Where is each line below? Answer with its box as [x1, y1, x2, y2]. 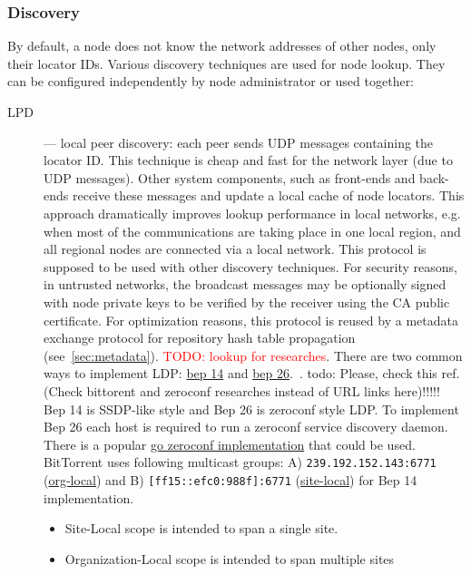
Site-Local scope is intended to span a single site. [64, 519, 339, 538]
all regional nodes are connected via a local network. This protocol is [44, 239, 427, 258]
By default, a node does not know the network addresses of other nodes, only [7, 36, 437, 55]
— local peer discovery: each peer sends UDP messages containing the [44, 132, 434, 151]
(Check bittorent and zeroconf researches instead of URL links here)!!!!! [44, 381, 440, 400]
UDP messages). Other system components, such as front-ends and [44, 168, 416, 187]
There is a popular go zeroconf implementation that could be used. [44, 434, 416, 453]
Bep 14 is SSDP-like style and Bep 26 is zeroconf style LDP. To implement [44, 399, 459, 418]
